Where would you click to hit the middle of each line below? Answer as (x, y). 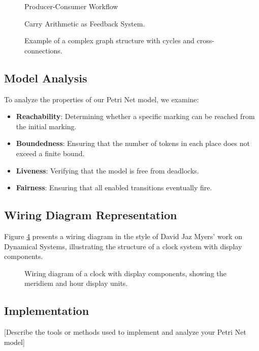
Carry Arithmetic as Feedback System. (85, 23)
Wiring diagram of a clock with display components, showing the (125, 273)
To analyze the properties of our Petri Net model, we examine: (102, 99)
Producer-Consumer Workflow (71, 6)
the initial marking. (46, 126)
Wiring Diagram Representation (91, 215)
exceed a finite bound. (50, 153)
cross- (205, 40)
